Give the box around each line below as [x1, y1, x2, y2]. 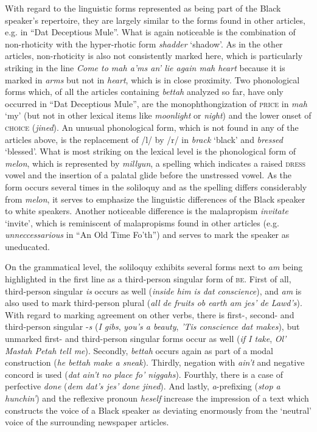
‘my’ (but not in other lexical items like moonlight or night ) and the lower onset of [5, 109, 312, 122]
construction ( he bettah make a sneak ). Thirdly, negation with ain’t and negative [5, 356, 305, 369]
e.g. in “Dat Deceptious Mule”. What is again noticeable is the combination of [5, 26, 296, 38]
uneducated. [5, 240, 50, 253]
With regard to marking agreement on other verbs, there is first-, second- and [5, 308, 294, 321]
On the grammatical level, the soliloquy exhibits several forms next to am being [5, 260, 303, 273]
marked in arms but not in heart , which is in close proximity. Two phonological [5, 73, 300, 86]
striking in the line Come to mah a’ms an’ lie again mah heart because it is [5, 61, 285, 74]
